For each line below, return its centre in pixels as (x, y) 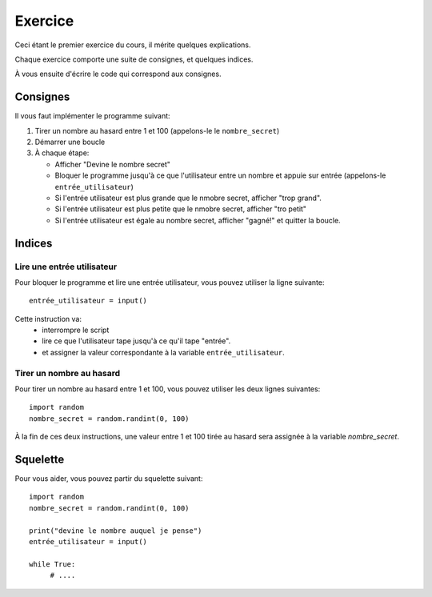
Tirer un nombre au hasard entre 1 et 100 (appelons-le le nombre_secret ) (157, 130)
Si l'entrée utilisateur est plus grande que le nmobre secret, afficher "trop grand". (188, 198)
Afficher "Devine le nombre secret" (113, 164)
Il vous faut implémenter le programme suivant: (93, 116)
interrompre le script (76, 330)
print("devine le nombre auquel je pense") (116, 531)
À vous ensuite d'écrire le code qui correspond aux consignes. (118, 74)
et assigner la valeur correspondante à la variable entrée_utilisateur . (163, 352)
